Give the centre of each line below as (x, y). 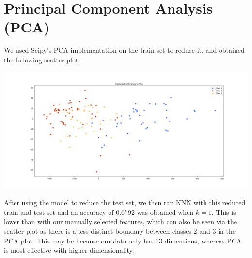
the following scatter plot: (42, 59)
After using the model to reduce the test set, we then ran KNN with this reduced (125, 203)
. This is (224, 212)
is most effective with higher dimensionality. (69, 250)
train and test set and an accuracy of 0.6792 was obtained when (99, 212)
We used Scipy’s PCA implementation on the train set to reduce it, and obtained (124, 50)
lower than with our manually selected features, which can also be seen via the (121, 221)
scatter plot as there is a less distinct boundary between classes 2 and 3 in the (120, 231)
